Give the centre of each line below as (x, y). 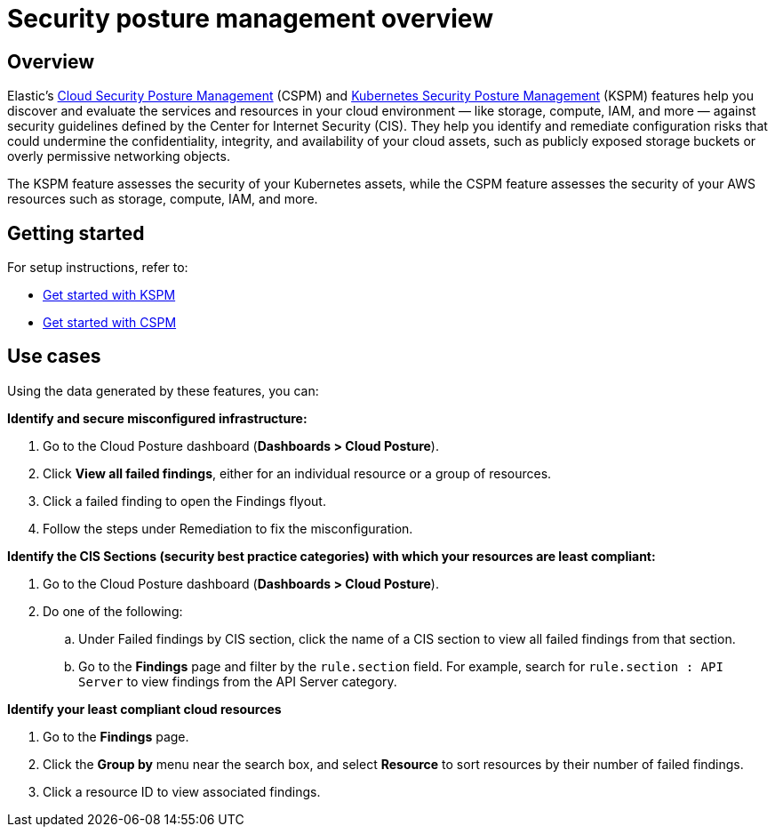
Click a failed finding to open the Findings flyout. (184, 501)
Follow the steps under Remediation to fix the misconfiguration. (228, 528)
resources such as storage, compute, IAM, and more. (163, 199)
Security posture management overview (250, 19)
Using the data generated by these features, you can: (163, 390)
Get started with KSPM (109, 295)
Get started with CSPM (110, 323)
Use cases (54, 357)
